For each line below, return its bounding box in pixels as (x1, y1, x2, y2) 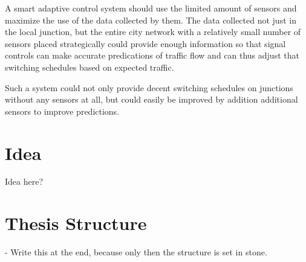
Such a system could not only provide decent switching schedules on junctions (5, 81, 293, 94)
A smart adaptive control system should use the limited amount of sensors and (5, 2, 297, 14)
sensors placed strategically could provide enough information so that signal (5, 37, 286, 50)
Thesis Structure (5, 211, 147, 235)
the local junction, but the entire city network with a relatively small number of (5, 25, 301, 38)
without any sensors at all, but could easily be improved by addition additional (5, 93, 298, 106)
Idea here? (5, 175, 44, 188)
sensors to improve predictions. (5, 104, 120, 117)
